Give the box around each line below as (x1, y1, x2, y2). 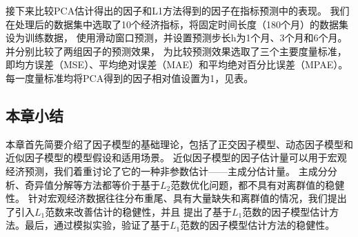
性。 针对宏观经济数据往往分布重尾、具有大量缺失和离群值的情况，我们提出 (6, 191, 347, 205)
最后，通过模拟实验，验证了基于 (24, 218, 170, 232)
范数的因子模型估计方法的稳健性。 (180, 218, 335, 232)
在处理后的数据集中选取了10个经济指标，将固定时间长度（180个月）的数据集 (6, 17, 348, 31)
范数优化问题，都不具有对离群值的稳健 (170, 177, 345, 192)
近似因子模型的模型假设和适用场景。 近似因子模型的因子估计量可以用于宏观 (6, 150, 347, 165)
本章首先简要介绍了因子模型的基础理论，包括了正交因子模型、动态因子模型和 (6, 136, 353, 151)
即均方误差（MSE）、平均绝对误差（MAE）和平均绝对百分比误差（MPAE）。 (6, 57, 348, 72)
